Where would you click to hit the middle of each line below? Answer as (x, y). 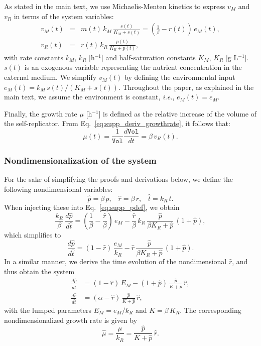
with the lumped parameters (48, 310)
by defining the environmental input (180, 77)
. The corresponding (211, 310)
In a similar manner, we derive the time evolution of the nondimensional (115, 261)
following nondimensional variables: (58, 189)
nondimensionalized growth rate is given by (71, 320)
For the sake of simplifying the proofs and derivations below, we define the (119, 179)
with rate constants (34, 57)
